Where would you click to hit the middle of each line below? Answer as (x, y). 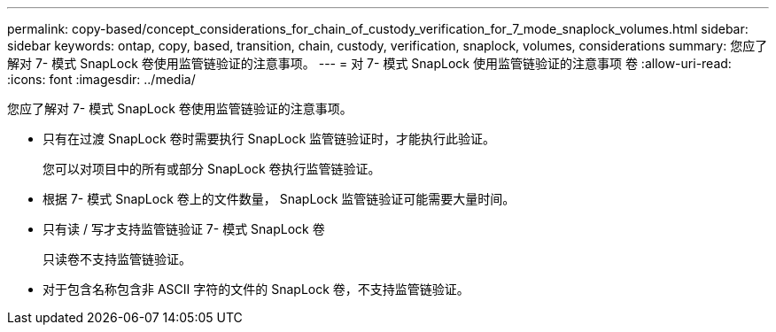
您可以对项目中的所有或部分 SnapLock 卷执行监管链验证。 (212, 169)
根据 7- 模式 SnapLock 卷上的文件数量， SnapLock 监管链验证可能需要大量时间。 (279, 199)
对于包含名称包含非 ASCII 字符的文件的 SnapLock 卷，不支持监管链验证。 (256, 289)
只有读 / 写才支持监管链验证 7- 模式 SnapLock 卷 (184, 229)
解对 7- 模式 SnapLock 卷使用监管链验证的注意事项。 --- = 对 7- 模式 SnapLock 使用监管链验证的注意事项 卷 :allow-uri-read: (369, 63)
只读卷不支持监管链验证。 (117, 259)
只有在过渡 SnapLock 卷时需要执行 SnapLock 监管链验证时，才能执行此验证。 (269, 139)
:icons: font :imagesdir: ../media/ (101, 79)
